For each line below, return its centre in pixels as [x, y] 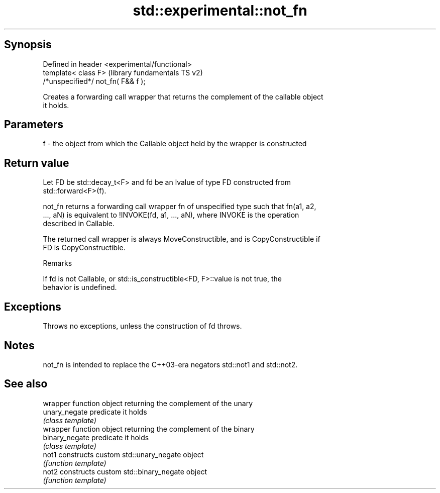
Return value [37, 163]
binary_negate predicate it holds [96, 437]
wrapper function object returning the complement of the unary [148, 403]
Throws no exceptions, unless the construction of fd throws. [142, 326]
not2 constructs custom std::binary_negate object [125, 471]
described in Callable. [79, 224]
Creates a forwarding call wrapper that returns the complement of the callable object [183, 96]
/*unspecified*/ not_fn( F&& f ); [94, 81]
